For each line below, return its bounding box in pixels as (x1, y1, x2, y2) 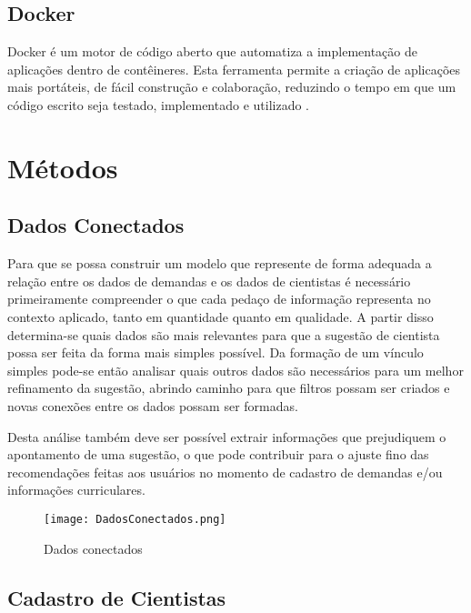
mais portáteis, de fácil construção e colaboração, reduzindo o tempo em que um (7, 77, 456, 96)
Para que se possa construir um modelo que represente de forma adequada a (7, 254, 432, 273)
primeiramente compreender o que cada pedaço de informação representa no (7, 289, 431, 308)
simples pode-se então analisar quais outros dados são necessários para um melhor (7, 360, 464, 379)
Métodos (7, 148, 118, 186)
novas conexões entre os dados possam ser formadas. (7, 396, 298, 415)
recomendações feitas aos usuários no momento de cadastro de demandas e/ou (7, 462, 443, 481)
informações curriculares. (7, 480, 145, 499)
